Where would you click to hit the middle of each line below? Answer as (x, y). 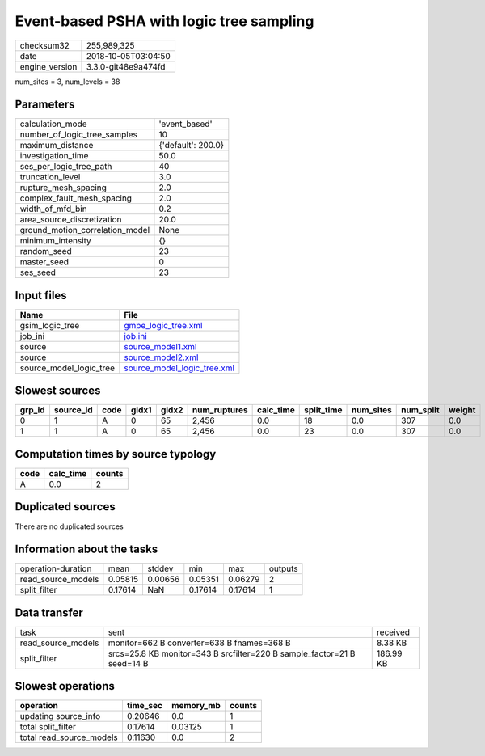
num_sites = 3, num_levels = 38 (67, 82)
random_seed (46, 251)
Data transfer (49, 612)
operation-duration (56, 568)
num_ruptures (220, 410)
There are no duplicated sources (70, 526)
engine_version (48, 66)
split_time (323, 410)
